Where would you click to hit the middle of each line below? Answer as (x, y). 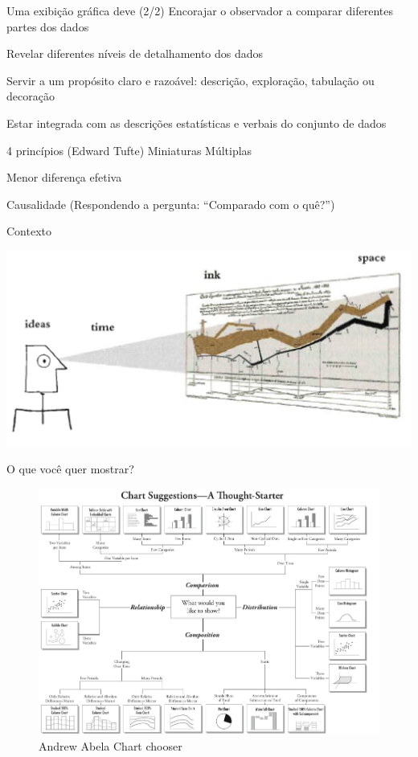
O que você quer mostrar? (70, 469)
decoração (31, 96)
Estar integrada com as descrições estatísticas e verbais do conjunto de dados (197, 123)
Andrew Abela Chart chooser (111, 745)
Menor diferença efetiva (64, 177)
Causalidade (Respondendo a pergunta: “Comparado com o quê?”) (171, 204)
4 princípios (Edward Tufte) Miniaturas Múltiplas (129, 150)
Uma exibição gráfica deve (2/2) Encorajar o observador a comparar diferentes (200, 10)
